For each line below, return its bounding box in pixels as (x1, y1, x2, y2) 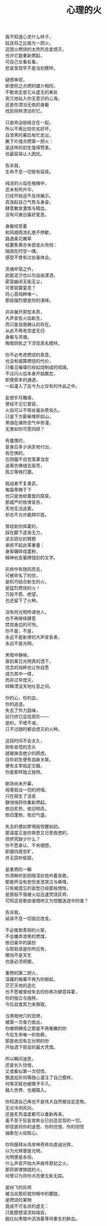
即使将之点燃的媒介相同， (5, 83, 58, 89)
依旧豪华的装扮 (5, 940, 36, 946)
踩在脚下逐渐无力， (5, 529, 45, 536)
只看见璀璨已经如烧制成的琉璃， (5, 364, 71, 371)
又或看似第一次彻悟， (5, 1068, 49, 1074)
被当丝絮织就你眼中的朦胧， (5, 1190, 62, 1197)
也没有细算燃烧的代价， (5, 358, 53, 364)
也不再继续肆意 (5, 616, 36, 622)
